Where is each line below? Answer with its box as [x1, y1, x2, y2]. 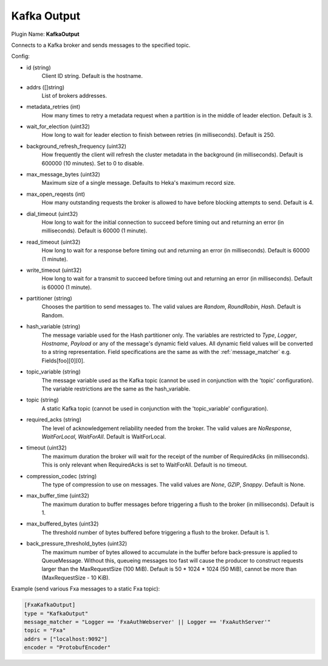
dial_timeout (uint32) [26, 210, 78, 217]
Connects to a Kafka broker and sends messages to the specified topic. [11, 41, 191, 49]
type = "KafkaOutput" [24, 610, 89, 617]
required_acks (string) [26, 416, 82, 423]
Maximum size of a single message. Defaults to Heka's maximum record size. [41, 179, 236, 187]
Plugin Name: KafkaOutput [11, 30, 80, 38]
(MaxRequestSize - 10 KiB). [41, 574, 111, 581]
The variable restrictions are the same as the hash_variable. [41, 385, 191, 392]
